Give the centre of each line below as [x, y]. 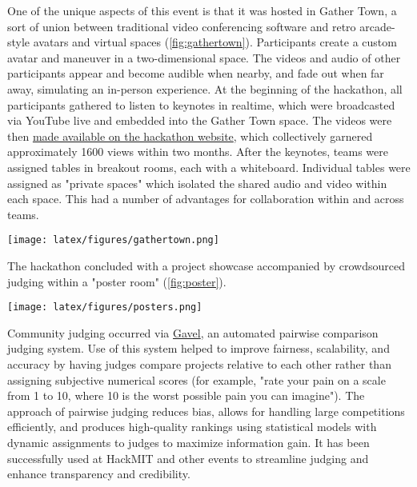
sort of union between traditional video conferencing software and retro [182, 26]
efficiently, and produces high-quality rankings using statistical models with [192, 427]
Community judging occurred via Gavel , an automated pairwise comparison [193, 332]
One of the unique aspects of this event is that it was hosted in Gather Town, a [202, 10]
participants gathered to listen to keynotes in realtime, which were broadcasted [201, 104]
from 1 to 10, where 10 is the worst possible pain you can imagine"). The [186, 395]
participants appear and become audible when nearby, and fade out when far [196, 73]
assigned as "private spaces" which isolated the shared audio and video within [197, 183]
